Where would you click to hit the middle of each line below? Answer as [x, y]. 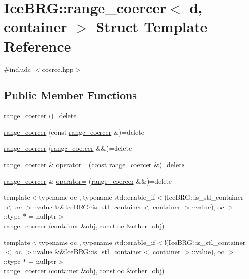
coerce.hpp [58, 69]
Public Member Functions [70, 95]
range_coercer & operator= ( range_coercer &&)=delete [88, 181]
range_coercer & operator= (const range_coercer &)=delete [94, 165]
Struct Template [152, 26]
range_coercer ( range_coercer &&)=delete [68, 148]
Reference [38, 45]
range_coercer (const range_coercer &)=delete [74, 131]
